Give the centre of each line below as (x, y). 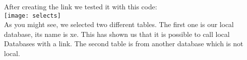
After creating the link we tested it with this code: (81, 6)
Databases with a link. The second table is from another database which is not (124, 44)
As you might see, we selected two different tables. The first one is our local (119, 24)
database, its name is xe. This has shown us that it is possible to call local (117, 34)
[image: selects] (32, 15)
